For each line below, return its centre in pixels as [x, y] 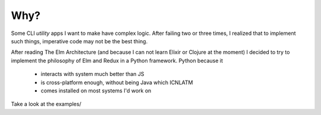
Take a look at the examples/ [46, 104]
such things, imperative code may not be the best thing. [79, 41]
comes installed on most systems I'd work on [96, 90]
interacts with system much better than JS [93, 74]
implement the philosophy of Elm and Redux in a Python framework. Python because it [117, 60]
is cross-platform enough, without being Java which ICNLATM [117, 82]
